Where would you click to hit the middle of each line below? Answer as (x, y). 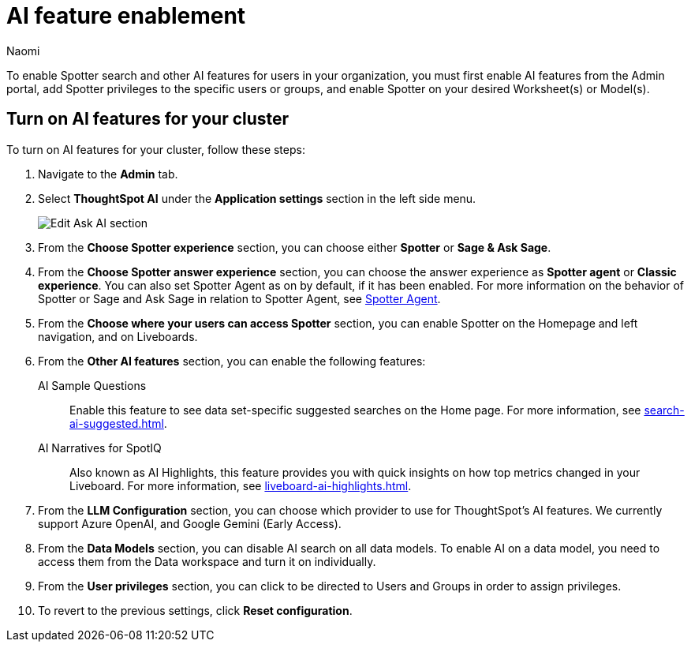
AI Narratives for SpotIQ (100, 448)
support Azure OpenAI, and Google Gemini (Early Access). (190, 523)
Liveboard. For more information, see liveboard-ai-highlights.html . (241, 485)
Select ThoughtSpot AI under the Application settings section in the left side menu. (257, 198)
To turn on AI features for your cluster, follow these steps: (156, 149)
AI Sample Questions (92, 385)
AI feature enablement (126, 16)
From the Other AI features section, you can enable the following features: (232, 361)
